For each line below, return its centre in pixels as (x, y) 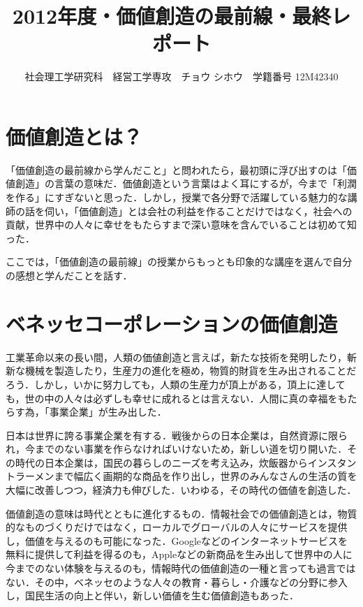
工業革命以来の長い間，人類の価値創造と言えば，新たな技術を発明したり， (177, 357)
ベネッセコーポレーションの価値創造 (172, 323)
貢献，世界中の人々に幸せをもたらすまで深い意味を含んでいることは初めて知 (181, 225)
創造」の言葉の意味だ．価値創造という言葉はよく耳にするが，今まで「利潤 (186, 183)
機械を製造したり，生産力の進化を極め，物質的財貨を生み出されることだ (191, 371)
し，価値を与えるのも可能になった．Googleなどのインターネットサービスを (177, 540)
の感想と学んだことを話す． (69, 275)
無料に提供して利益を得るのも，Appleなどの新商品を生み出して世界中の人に (179, 554)
